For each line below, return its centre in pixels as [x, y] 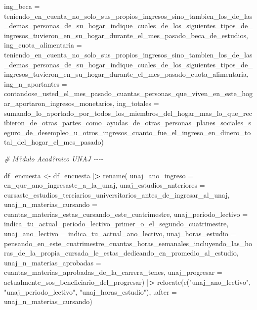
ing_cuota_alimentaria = [43, 45]
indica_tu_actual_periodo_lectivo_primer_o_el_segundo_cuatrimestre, [116, 224]
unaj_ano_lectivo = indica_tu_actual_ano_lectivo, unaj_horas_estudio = [120, 233]
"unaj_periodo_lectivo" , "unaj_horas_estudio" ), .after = [90, 291]
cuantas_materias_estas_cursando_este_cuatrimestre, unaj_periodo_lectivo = [126, 214]
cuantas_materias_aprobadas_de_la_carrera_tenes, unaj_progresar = [113, 272]
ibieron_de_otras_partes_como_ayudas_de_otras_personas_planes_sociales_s [128, 123]
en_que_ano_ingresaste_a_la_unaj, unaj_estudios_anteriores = [105, 185]
